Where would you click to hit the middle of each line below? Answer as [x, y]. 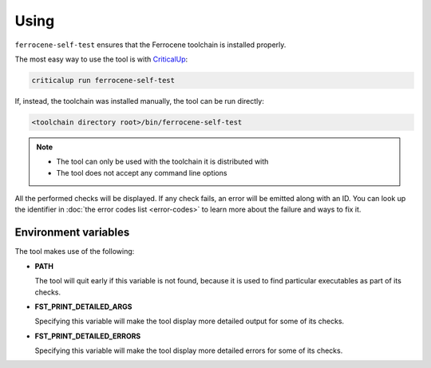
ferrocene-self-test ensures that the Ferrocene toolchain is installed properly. [150, 45]
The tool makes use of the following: [75, 251]
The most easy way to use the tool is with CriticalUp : [101, 59]
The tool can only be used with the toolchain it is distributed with [162, 162]
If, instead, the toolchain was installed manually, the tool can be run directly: [140, 101]
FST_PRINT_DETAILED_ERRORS [88, 336]
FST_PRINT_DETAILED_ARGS [83, 307]
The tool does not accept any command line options [142, 172]
